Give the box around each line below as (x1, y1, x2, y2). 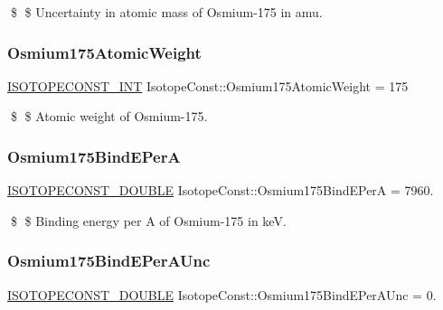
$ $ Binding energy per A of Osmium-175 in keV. (10, 211, 287, 230)
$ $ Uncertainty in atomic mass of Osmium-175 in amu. (10, 3, 323, 21)
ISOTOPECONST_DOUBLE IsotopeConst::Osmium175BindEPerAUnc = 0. (7, 285, 437, 304)
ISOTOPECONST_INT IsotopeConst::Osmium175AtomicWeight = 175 (7, 76, 409, 95)
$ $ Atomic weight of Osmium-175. (10, 107, 208, 126)
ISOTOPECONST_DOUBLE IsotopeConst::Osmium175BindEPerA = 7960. (7, 181, 434, 200)
